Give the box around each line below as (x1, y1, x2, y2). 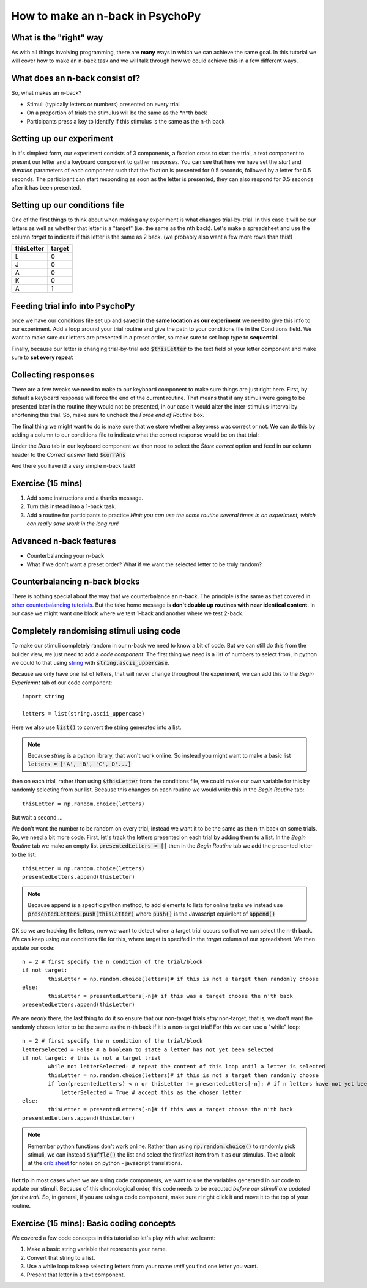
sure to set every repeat (11, 353, 73, 361)
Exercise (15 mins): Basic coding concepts (11, 1218, 176, 1229)
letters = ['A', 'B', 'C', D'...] (28, 761, 132, 768)
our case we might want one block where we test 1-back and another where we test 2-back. (11, 610, 244, 617)
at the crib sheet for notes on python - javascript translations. (28, 1160, 183, 1167)
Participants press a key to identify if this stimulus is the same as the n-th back (26, 117, 225, 125)
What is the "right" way (11, 32, 103, 43)
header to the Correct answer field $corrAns (11, 451, 126, 458)
